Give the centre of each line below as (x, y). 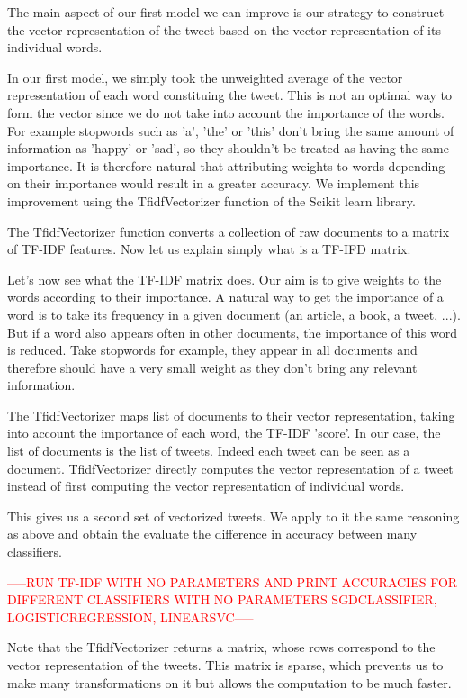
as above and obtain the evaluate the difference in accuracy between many (212, 534)
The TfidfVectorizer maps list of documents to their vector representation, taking (231, 415)
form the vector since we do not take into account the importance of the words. (226, 112)
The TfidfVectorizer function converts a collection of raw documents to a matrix (229, 231)
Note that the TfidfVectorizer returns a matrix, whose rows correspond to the (221, 647)
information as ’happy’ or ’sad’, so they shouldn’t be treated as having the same (228, 148)
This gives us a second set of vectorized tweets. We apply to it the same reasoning (233, 516)
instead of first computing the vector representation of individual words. (206, 486)
